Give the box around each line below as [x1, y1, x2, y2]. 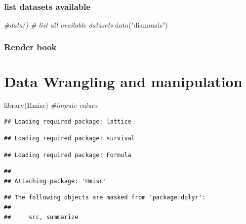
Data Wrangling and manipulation [4, 71, 243, 91]
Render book [4, 40, 57, 53]
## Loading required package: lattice [4, 118, 131, 126]
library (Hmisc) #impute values [4, 99, 98, 110]
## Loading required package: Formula [4, 151, 131, 159]
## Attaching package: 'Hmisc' [4, 177, 107, 185]
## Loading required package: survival [4, 134, 135, 142]
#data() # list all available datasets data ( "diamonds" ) [4, 20, 168, 30]
